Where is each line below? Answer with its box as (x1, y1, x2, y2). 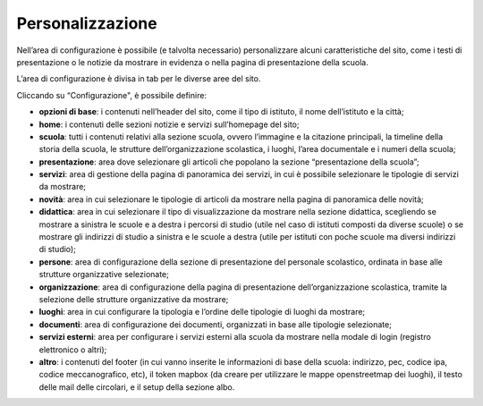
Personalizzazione (16, 13, 157, 33)
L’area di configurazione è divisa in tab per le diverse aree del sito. (16, 73, 261, 84)
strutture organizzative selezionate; (38, 269, 170, 280)
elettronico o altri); (38, 344, 107, 355)
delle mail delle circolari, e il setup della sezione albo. (38, 381, 235, 393)
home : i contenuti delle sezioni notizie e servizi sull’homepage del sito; (38, 119, 300, 130)
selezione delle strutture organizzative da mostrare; (38, 293, 229, 304)
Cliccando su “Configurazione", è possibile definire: (16, 89, 208, 100)
